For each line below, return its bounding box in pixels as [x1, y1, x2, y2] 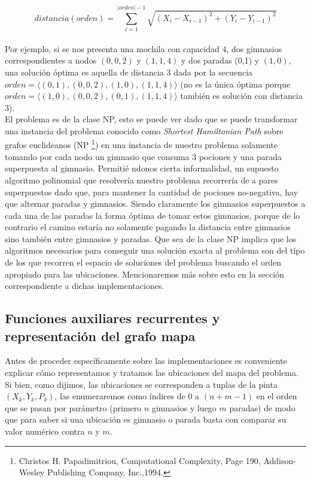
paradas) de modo [229, 401, 295, 414]
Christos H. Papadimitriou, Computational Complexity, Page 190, [19, 454, 261, 466]
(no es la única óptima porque [180, 77, 291, 90]
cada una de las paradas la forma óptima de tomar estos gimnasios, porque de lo [5, 209, 300, 221]
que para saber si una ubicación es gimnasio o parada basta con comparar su [5, 413, 286, 426]
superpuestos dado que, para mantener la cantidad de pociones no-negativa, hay [5, 185, 298, 198]
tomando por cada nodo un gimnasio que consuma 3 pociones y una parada [5, 150, 282, 162]
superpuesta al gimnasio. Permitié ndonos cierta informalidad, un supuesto [5, 162, 279, 174]
